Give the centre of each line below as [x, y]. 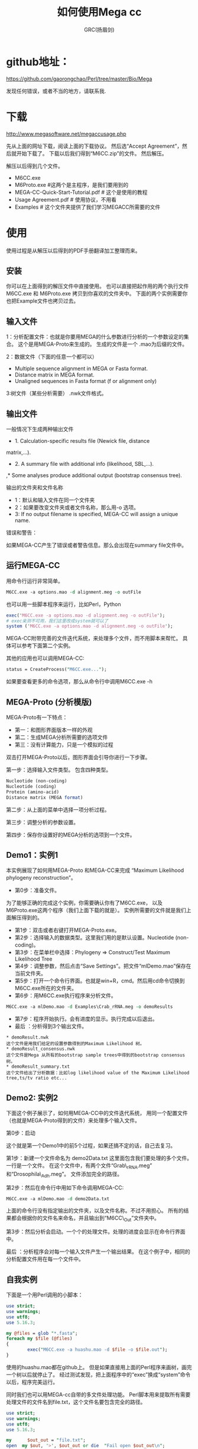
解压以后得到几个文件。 [35, 166]
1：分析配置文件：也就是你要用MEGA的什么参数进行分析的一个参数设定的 [95, 337]
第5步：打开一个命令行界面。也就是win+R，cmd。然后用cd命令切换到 [100, 981]
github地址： [38, 62]
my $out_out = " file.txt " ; [46, 1440]
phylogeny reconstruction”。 [41, 878]
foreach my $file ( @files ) [39, 1339]
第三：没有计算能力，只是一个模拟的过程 [64, 745]
